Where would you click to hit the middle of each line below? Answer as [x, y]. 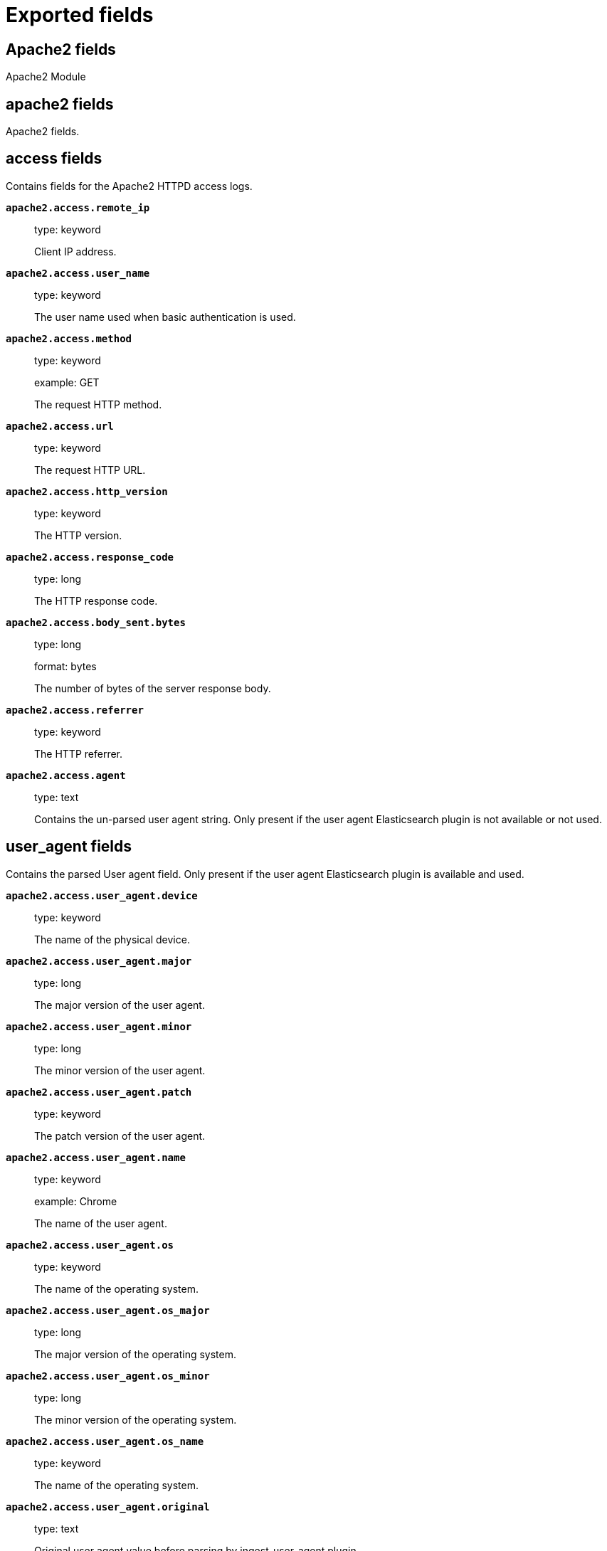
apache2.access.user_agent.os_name [105, 1441]
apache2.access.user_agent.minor [99, 1026]
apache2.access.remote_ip [78, 207]
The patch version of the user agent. [120, 1136]
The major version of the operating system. [135, 1354]
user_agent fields [69, 847]
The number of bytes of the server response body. [153, 688]
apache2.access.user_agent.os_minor [108, 1376]
